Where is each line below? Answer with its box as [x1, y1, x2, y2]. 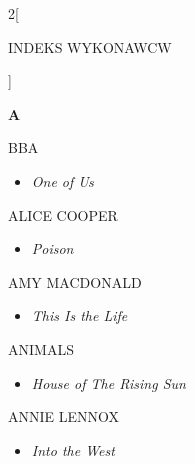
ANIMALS [8, 338, 74, 359]
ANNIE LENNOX [8, 406, 120, 427]
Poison [31, 238, 74, 259]
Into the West [31, 439, 115, 460]
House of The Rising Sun [31, 372, 186, 393]
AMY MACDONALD [8, 271, 142, 292]
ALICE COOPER [8, 204, 118, 225]
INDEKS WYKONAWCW [8, 36, 172, 57]
